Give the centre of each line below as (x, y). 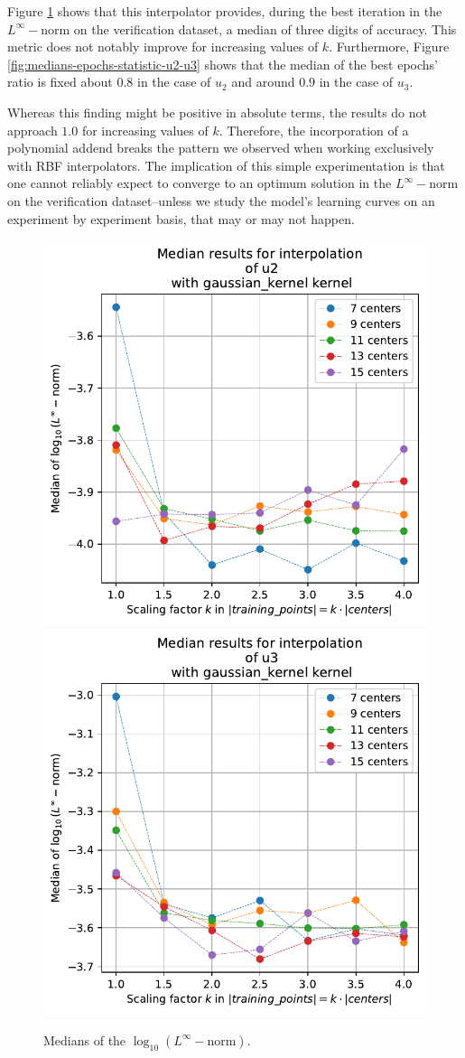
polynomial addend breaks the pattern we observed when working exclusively (221, 148)
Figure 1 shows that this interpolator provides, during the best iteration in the (225, 11)
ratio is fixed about (60, 82)
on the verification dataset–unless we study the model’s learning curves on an (221, 200)
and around (263, 82)
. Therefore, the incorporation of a (314, 130)
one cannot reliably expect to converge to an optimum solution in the (200, 183)
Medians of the (85, 1039)
